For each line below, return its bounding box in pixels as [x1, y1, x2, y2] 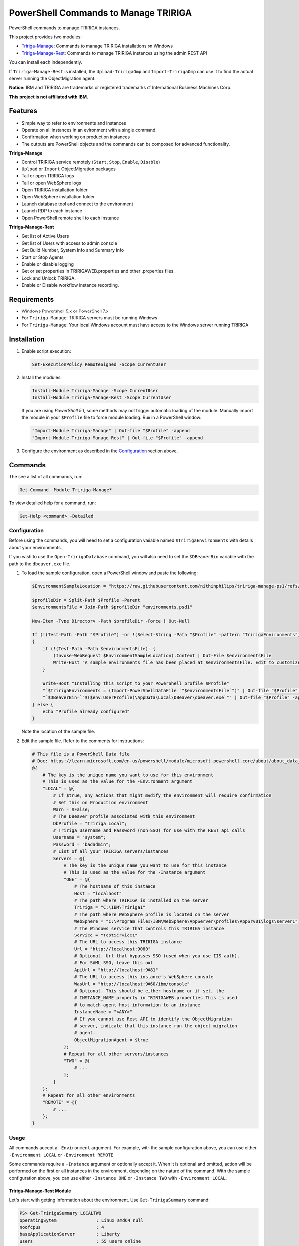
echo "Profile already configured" [42, 709, 130, 715]
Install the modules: [21, 374, 62, 380]
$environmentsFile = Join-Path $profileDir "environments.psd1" [32, 604, 193, 610]
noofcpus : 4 [19, 1224, 104, 1230]
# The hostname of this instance [74, 884, 156, 889]
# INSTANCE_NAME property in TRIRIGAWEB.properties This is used [74, 995, 238, 1001]
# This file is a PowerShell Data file [32, 751, 130, 757]
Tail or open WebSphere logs [21, 180, 82, 186]
